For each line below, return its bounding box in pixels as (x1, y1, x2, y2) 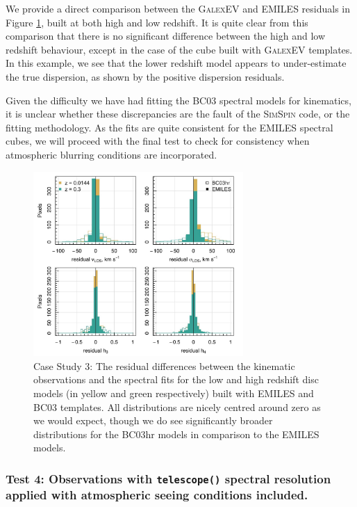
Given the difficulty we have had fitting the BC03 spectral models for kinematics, (6, 92, 351, 107)
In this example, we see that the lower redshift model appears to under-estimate (6, 56, 347, 70)
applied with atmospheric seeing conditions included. (6, 486, 308, 504)
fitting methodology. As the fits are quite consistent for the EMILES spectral (6, 120, 333, 134)
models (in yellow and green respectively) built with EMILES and (33, 386, 314, 401)
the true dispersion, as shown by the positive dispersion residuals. (6, 69, 285, 83)
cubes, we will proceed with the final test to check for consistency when (6, 134, 310, 148)
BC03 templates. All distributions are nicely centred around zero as (33, 399, 321, 414)
